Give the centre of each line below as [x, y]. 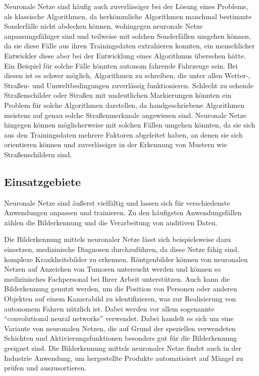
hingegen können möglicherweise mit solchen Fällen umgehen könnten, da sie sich [130, 125]
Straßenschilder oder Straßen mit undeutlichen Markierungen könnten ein [118, 95]
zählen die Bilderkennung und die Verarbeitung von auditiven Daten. [111, 222]
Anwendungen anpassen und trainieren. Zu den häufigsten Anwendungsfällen [123, 212]
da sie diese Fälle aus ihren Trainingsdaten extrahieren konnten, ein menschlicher [129, 46]
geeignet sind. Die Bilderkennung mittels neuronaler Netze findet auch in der [123, 348]
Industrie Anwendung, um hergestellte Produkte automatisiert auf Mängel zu [124, 358]
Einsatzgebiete [43, 181]
